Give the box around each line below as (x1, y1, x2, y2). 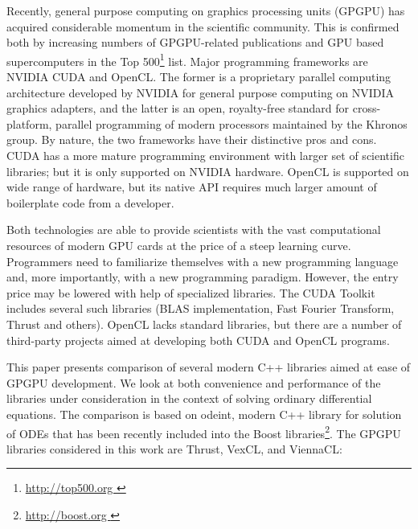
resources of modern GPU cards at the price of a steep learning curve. (6, 236, 351, 253)
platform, (6, 115, 52, 132)
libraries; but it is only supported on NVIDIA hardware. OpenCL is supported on (6, 162, 409, 179)
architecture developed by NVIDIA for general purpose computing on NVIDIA (6, 84, 395, 100)
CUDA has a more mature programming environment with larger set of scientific (6, 147, 404, 163)
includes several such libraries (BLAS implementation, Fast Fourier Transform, (6, 300, 395, 317)
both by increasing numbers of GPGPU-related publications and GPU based (6, 34, 384, 51)
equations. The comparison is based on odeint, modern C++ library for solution (6, 405, 402, 422)
